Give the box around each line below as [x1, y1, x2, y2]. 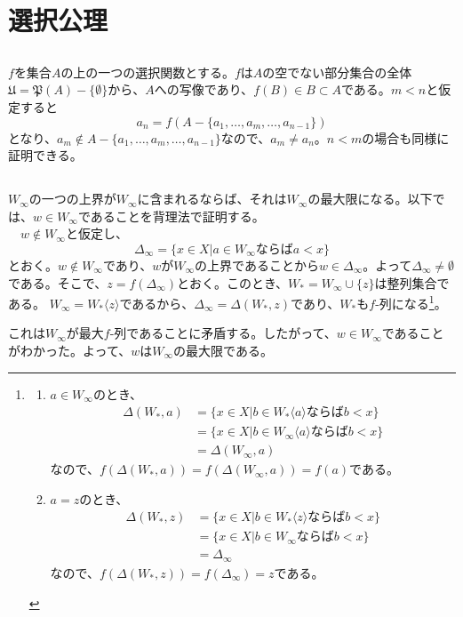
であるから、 [119, 293, 195, 312]
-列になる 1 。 [375, 292, 447, 312]
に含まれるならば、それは [137, 189, 287, 208]
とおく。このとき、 [177, 273, 289, 292]
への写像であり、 [154, 80, 254, 99]
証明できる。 [8, 146, 83, 164]
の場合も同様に [362, 128, 450, 147]
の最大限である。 [173, 341, 273, 359]
